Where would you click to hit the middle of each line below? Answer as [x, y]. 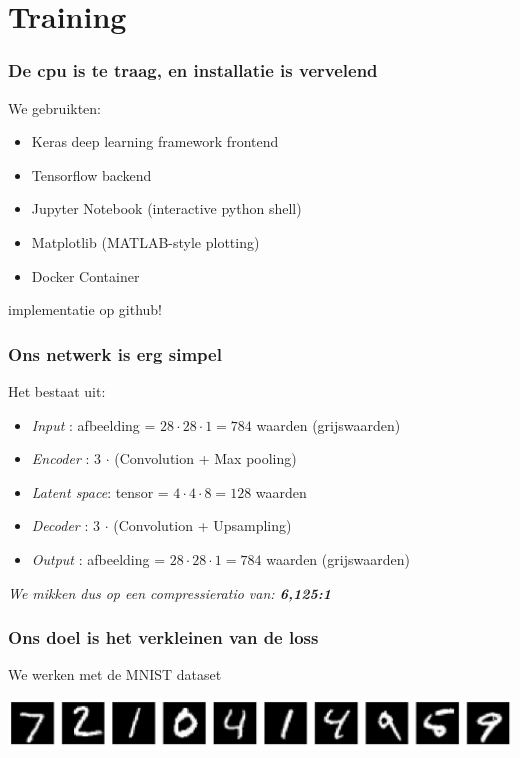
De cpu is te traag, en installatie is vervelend [193, 70]
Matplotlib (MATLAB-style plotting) [145, 241]
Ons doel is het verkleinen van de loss [163, 637]
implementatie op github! [85, 309]
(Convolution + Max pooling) [205, 458]
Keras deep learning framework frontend [155, 141]
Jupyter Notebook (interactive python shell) [166, 208]
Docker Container [85, 275]
